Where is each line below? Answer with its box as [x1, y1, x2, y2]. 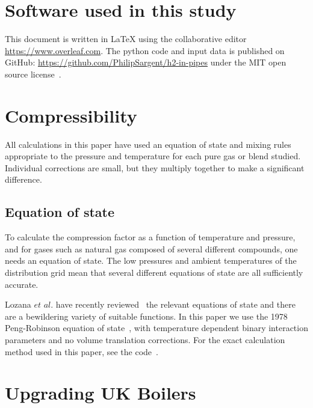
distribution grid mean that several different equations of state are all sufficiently [5, 266, 303, 278]
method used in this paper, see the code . [5, 345, 158, 358]
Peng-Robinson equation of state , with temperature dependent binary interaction [5, 321, 308, 334]
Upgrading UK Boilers [5, 380, 196, 405]
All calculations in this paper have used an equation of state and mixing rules [5, 138, 291, 150]
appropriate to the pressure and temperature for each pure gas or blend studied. [5, 150, 301, 162]
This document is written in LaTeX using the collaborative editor [5, 32, 247, 45]
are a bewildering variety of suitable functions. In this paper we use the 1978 [5, 309, 288, 322]
